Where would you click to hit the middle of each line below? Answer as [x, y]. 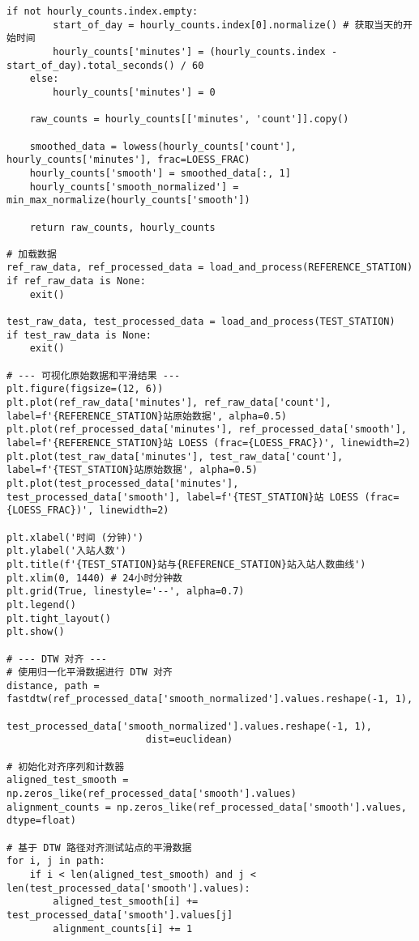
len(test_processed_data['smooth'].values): [128, 888]
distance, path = [53, 686]
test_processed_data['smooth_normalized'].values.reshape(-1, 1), [190, 726]
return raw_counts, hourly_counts [122, 227]
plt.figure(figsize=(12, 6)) [85, 389]
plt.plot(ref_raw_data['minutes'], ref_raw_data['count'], [169, 403]
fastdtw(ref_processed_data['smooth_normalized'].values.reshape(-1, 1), [210, 699]
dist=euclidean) [189, 740]
